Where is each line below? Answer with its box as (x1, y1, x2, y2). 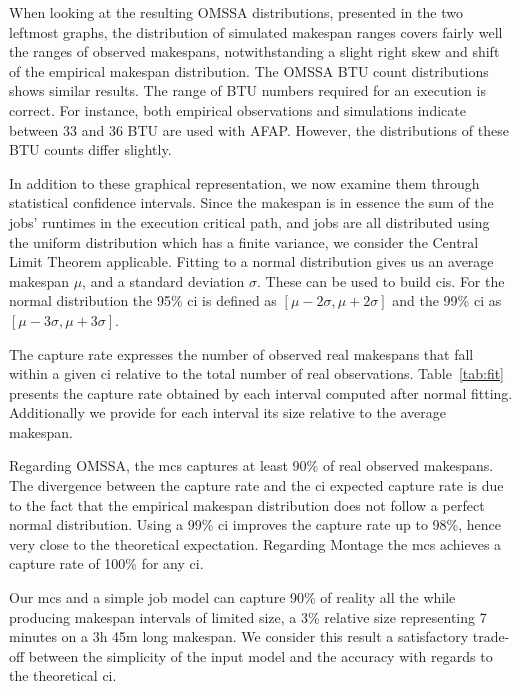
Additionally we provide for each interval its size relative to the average (9, 402, 447, 423)
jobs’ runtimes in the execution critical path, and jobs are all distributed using (9, 211, 490, 232)
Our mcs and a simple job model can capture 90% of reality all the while (9, 587, 456, 608)
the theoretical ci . (9, 665, 117, 686)
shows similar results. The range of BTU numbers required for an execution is (9, 80, 486, 101)
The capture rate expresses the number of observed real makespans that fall (9, 343, 474, 364)
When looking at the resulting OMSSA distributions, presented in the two (9, 2, 463, 22)
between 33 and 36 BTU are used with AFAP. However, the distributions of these (9, 119, 509, 140)
